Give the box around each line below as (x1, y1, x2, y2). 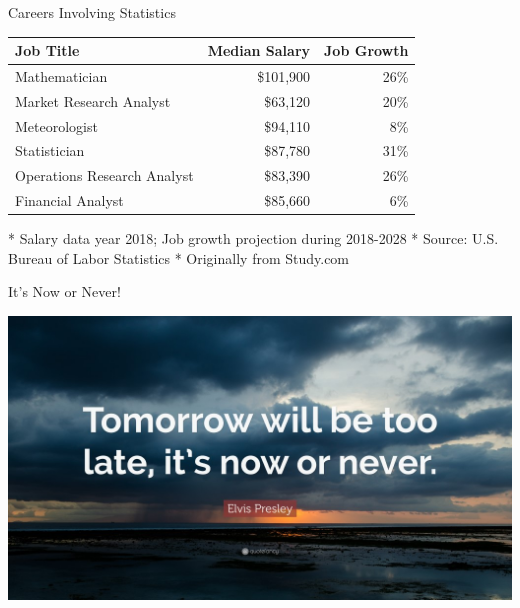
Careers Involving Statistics (8, 2, 176, 22)
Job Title (15, 40, 80, 61)
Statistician (15, 140, 85, 161)
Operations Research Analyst (15, 165, 194, 186)
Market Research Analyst (15, 90, 171, 111)
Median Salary (207, 40, 311, 61)
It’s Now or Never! (8, 281, 121, 302)
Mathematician (15, 65, 108, 86)
